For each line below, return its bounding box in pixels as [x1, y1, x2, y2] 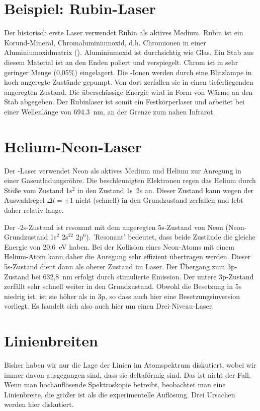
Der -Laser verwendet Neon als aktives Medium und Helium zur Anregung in [4, 165, 241, 175]
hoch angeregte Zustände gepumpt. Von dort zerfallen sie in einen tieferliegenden [4, 77, 253, 87]
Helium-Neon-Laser [4, 136, 142, 156]
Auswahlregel [4, 195, 45, 205]
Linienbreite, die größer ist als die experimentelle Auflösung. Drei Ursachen [4, 389, 235, 399]
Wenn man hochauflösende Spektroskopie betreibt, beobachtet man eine [4, 379, 226, 390]
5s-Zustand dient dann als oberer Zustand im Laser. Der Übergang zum [4, 261, 225, 271]
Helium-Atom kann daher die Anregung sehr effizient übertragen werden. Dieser [4, 251, 251, 262]
